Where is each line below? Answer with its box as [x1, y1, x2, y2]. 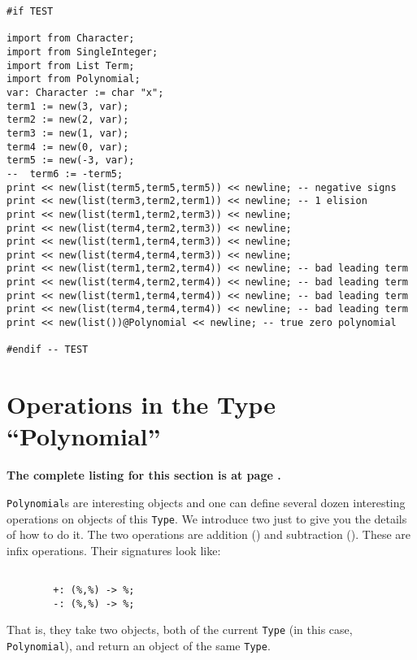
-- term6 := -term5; [7, 167, 124, 180]
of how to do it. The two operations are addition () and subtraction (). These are [7, 526, 410, 543]
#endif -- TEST [7, 344, 89, 356]
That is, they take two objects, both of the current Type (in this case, [7, 621, 353, 638]
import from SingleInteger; [7, 46, 159, 58]
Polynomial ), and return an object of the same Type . [7, 637, 271, 654]
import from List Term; [7, 59, 135, 72]
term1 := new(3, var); [7, 100, 129, 112]
